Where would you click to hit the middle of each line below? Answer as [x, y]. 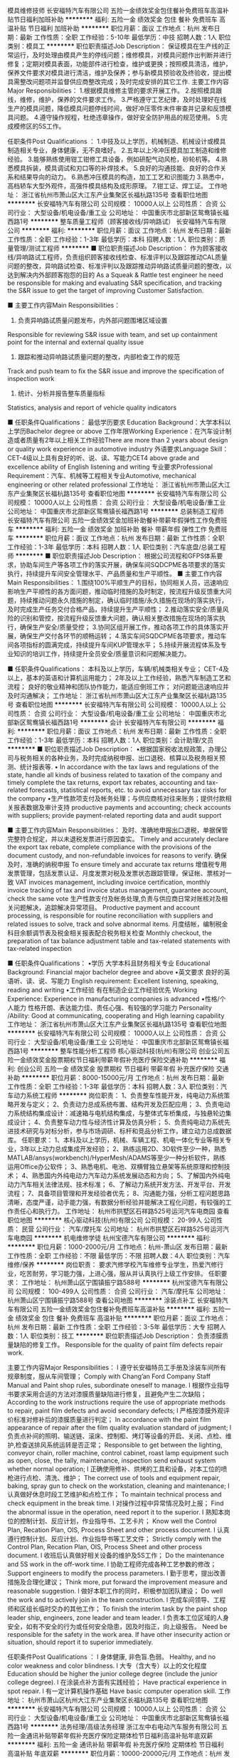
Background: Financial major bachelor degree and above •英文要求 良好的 [116, 972]
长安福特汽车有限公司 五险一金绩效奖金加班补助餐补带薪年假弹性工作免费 [114, 520]
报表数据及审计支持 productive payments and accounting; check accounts [122, 807]
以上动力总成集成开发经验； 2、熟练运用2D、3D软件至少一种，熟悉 [128, 1149]
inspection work [31, 379]
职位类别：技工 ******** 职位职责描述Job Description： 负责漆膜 [126, 1336]
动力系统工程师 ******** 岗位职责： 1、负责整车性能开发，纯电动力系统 [118, 1095]
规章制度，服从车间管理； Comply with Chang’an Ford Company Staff [109, 1376]
